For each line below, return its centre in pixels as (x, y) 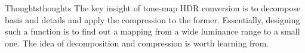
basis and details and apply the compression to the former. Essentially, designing (152, 19)
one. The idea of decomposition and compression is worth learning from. (137, 43)
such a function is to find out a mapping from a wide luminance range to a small (152, 31)
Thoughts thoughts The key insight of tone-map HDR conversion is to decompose (153, 8)
